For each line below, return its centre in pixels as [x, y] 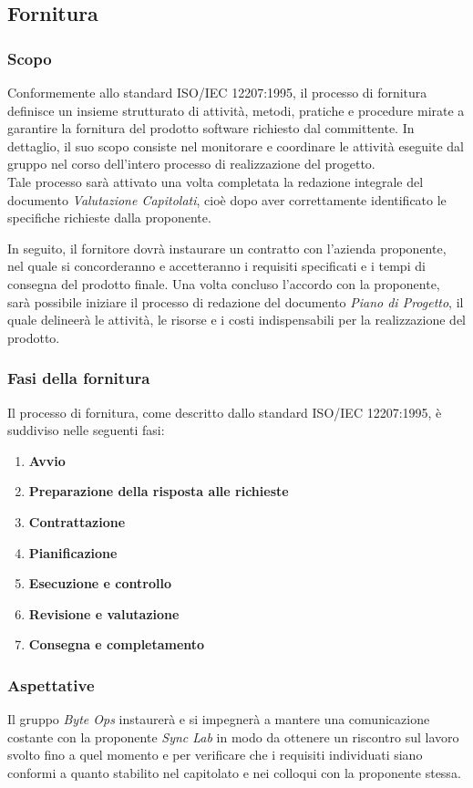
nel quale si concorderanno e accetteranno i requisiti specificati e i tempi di [216, 266]
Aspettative [51, 684]
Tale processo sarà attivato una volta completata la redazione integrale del [216, 181]
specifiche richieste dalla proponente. [109, 218]
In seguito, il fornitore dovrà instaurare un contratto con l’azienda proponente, [227, 248]
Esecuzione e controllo [100, 583]
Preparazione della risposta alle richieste [159, 491]
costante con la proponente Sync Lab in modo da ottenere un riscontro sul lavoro [233, 736]
